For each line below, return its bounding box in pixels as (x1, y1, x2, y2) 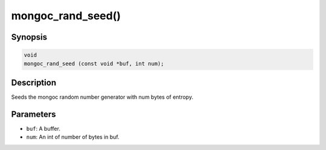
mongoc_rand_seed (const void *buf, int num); (24, 60, 164, 67)
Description (11, 77, 57, 87)
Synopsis (11, 32, 48, 42)
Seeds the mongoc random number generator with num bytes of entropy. (11, 93, 193, 101)
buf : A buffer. (26, 125, 60, 132)
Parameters (11, 109, 56, 119)
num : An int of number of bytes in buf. (26, 133, 120, 141)
